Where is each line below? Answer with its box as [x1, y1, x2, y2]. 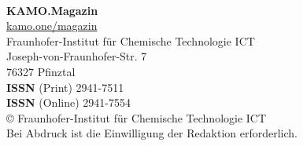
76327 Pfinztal [6, 63, 76, 79]
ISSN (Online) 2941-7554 [6, 94, 131, 111]
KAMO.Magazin [6, 2, 98, 18]
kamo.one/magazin [6, 17, 98, 34]
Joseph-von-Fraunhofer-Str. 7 [6, 48, 147, 64]
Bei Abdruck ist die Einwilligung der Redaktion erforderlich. [6, 125, 297, 141]
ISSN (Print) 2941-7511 [6, 78, 124, 95]
